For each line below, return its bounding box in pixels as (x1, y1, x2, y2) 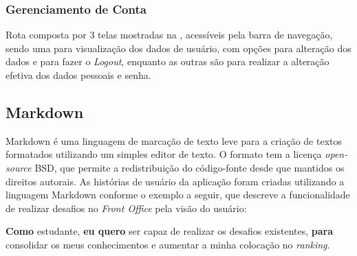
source (6, 160, 32, 174)
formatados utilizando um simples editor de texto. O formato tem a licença (6, 147, 322, 161)
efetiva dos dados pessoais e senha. (6, 68, 151, 82)
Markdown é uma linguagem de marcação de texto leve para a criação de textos (6, 133, 343, 148)
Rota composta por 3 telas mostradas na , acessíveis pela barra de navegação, (6, 27, 333, 42)
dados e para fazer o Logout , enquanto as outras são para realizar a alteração (6, 54, 329, 69)
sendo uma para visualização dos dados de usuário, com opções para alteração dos (6, 40, 351, 55)
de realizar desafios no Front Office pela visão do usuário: (6, 200, 247, 215)
